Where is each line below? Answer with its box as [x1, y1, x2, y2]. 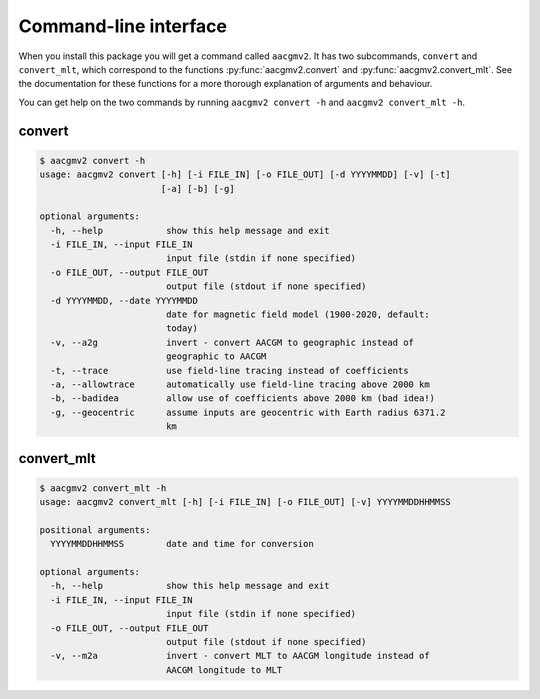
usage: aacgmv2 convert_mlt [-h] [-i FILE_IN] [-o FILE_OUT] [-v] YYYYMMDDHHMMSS [39, 496, 452, 508]
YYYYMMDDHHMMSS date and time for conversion [50, 538, 314, 550]
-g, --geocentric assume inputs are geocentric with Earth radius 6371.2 [50, 406, 446, 418]
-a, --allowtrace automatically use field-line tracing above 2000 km [50, 378, 430, 390]
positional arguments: [39, 524, 151, 535]
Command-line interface [18, 15, 227, 37]
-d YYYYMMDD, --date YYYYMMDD [50, 295, 199, 306]
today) [165, 323, 199, 334]
